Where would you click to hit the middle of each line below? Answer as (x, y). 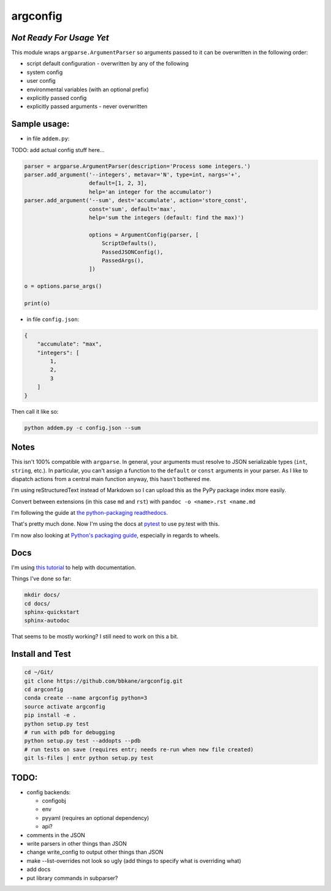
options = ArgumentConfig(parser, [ (144, 235)
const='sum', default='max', (133, 209)
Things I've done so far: (41, 578)
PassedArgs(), (123, 260)
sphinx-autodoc (47, 621)
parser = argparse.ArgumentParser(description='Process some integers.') (137, 166)
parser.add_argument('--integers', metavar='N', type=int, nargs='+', (133, 175)
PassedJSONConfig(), (132, 252)
